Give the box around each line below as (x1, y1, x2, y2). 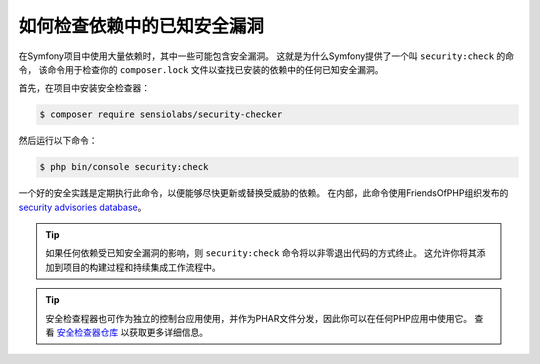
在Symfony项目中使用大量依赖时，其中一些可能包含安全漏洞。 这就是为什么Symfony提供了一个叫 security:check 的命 (18, 50, 515, 62)
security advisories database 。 (18, 201, 147, 213)
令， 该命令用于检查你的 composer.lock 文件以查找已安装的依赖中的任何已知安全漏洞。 (18, 63, 384, 75)
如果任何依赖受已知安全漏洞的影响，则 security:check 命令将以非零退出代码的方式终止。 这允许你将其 (45, 247, 477, 259)
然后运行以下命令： (18, 135, 98, 147)
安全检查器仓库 (56, 326, 119, 338)
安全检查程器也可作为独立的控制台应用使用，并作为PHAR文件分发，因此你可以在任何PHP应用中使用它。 (45, 312, 473, 324)
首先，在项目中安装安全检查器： (18, 82, 150, 94)
